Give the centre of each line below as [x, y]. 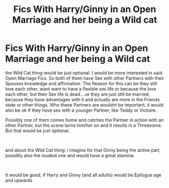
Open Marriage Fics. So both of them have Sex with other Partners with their [85, 78]
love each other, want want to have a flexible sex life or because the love [81, 88]
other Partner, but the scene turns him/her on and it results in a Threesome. [84, 125]
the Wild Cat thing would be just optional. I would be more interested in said [84, 73]
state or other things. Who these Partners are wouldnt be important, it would [84, 105]
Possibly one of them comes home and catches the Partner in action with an [84, 120]
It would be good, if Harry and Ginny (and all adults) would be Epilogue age [83, 175]
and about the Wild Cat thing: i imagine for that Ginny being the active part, [83, 150]
